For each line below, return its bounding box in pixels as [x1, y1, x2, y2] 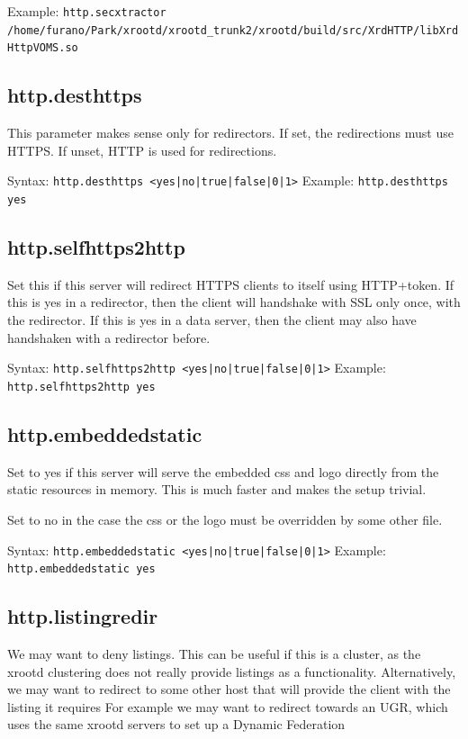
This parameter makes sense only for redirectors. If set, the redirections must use [7, 123, 454, 142]
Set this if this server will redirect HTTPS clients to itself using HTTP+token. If [7, 275, 454, 293]
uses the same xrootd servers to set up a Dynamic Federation [7, 715, 346, 734]
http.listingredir [7, 602, 158, 630]
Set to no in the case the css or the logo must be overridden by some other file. [7, 509, 443, 528]
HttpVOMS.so [7, 41, 78, 55]
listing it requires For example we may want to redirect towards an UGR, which [7, 697, 448, 716]
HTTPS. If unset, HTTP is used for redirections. [7, 140, 277, 159]
